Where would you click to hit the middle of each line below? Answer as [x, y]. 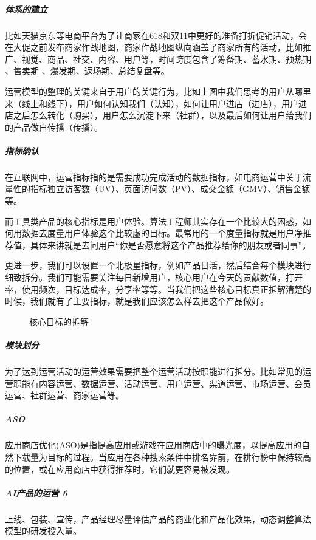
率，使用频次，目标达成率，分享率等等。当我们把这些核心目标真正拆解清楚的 [158, 289]
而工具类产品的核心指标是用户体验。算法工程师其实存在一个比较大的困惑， [154, 221]
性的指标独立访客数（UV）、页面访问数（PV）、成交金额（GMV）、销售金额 [162, 189]
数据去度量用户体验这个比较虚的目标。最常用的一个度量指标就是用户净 [162, 233]
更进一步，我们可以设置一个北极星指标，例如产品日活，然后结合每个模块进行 [158, 265]
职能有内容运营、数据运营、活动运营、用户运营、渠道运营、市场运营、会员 [162, 383]
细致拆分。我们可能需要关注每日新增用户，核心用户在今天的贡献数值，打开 [154, 277]
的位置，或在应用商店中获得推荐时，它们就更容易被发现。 [120, 469]
